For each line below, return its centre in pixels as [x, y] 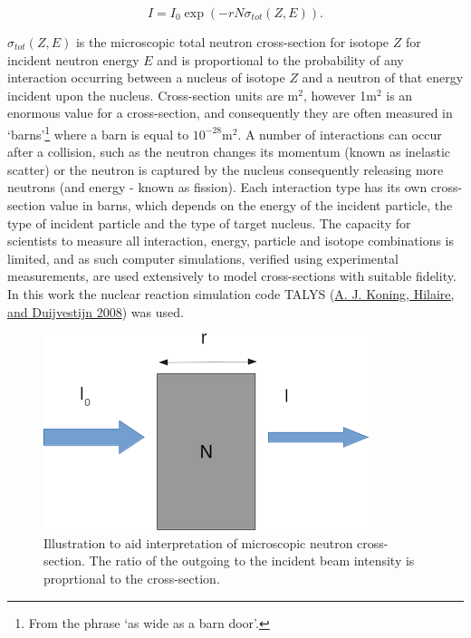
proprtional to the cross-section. [132, 578]
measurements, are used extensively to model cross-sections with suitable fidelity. [232, 276]
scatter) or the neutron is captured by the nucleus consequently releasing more [226, 169]
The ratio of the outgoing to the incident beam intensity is [252, 561]
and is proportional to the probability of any [280, 59]
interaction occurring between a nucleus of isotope [146, 77]
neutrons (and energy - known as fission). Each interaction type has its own [217, 187]
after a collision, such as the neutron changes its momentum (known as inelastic [229, 152]
